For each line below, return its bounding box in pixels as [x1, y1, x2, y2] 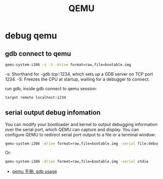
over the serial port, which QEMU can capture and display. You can [5, 127, 139, 132]
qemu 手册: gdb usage [12, 168, 57, 175]
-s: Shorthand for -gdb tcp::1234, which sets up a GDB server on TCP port [5, 71, 153, 77]
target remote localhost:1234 [5, 95, 66, 100]
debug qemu [5, 30, 57, 41]
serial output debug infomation [5, 109, 101, 117]
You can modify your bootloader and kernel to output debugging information [5, 121, 158, 127]
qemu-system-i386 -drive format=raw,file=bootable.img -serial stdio [5, 159, 149, 164]
